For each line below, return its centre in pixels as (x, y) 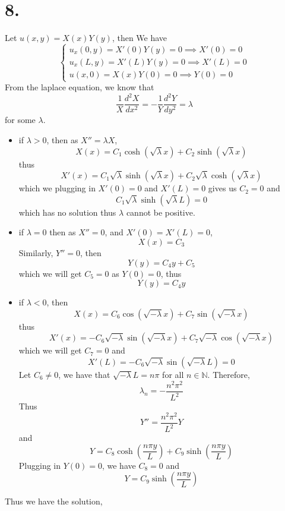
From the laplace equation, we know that (80, 87)
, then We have (140, 38)
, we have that (84, 374)
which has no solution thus (67, 212)
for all (173, 374)
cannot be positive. (161, 212)
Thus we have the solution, (54, 501)
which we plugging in (57, 188)
